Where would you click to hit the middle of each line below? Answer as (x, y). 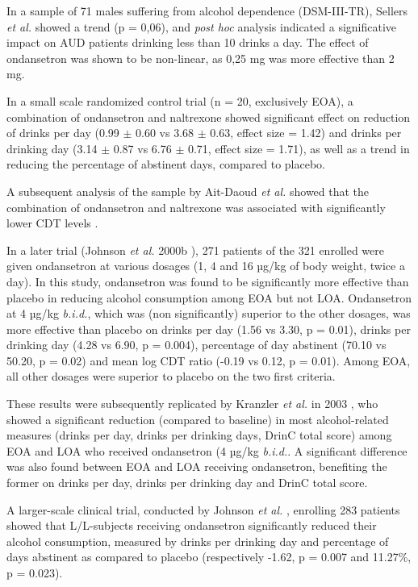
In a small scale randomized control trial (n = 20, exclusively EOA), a (180, 100)
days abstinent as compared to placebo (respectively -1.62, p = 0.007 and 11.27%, (209, 557)
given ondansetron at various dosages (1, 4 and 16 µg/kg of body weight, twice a (206, 266)
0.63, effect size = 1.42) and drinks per (306, 133)
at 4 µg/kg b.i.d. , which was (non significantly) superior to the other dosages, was (209, 313)
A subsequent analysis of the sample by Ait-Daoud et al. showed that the (188, 191)
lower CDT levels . (52, 223)
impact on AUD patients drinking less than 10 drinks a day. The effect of (188, 42)
